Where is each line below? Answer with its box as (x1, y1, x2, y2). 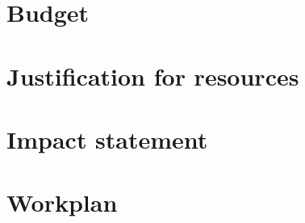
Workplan (6, 186, 118, 219)
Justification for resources (6, 59, 299, 92)
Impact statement (6, 122, 208, 155)
